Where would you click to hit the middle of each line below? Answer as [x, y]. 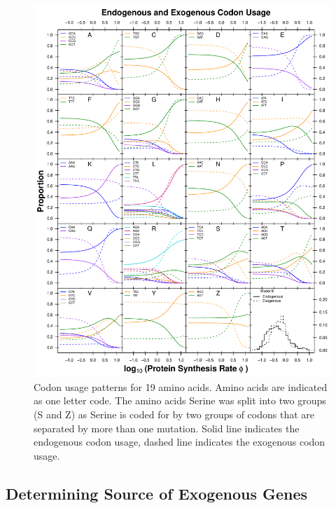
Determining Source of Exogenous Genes [157, 493]
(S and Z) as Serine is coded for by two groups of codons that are [174, 414]
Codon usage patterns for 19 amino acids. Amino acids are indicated [181, 386]
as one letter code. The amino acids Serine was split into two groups [180, 400]
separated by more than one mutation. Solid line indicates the [167, 428]
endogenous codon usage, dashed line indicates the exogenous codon [180, 442]
